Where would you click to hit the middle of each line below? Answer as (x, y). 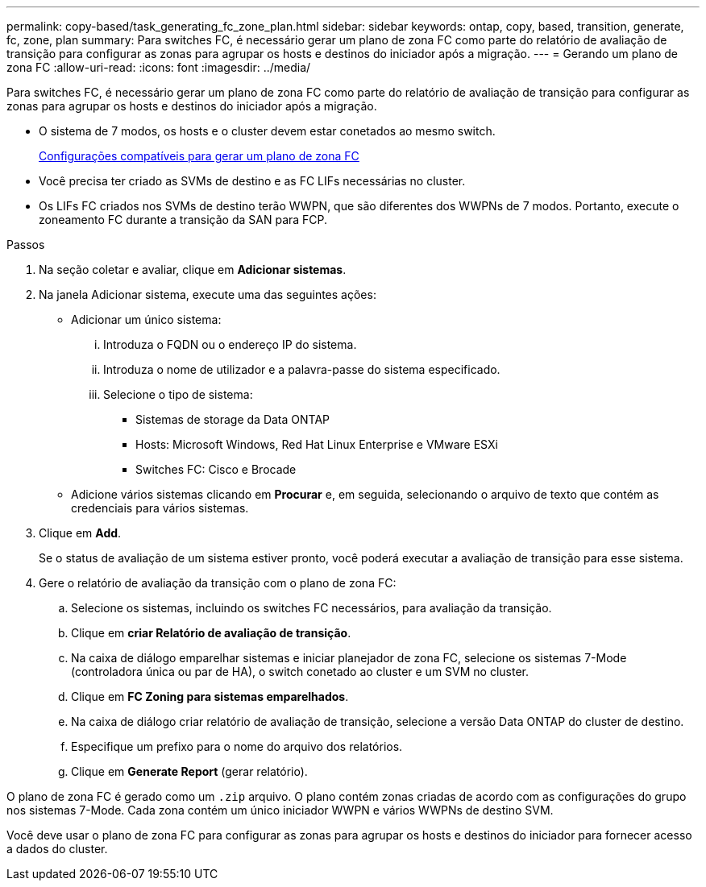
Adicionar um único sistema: (146, 319)
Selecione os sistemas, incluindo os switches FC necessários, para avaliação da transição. (311, 608)
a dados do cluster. (57, 849)
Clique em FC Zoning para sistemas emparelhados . (210, 696)
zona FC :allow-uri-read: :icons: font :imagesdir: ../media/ (159, 67)
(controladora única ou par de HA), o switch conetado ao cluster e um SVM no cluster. (300, 671)
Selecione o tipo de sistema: (178, 394)
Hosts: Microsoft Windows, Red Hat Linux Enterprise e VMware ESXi (317, 444)
